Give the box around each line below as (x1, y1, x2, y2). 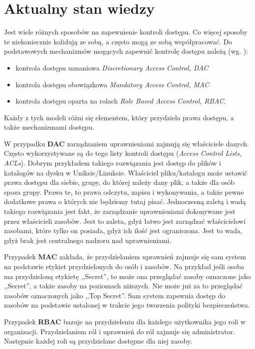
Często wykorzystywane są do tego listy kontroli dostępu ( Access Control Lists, (4, 148, 242, 158)
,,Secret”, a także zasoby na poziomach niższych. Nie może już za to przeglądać (4, 280, 243, 291)
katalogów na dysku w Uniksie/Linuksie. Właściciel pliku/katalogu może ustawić (4, 167, 248, 177)
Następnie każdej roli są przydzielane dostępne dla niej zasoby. (4, 336, 193, 346)
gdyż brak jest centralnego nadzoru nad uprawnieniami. (4, 235, 171, 245)
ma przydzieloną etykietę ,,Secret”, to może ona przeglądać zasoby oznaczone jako (4, 271, 251, 281)
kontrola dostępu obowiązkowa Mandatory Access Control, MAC (15, 79, 209, 89)
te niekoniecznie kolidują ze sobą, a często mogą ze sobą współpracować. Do (4, 36, 232, 46)
